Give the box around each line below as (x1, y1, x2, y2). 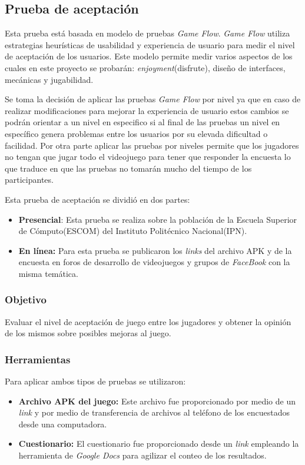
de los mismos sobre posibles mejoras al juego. (5, 327, 171, 339)
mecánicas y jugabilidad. (5, 73, 94, 85)
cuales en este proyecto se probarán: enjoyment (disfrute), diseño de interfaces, (5, 61, 286, 73)
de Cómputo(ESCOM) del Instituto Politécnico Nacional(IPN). (18, 225, 247, 237)
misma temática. (18, 267, 78, 279)
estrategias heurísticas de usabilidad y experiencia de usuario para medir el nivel (5, 38, 295, 51)
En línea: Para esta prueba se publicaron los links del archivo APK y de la (18, 244, 292, 256)
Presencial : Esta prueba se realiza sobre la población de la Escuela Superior (18, 213, 297, 225)
